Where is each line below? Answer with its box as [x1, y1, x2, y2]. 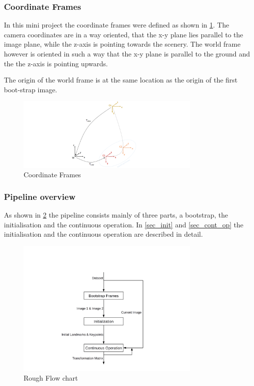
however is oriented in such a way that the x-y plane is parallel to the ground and [4, 49, 250, 58]
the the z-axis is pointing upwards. [4, 58, 108, 68]
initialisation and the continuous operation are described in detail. [4, 229, 203, 239]
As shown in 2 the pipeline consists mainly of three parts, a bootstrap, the [4, 209, 228, 220]
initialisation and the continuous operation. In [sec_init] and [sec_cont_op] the [4, 219, 244, 229]
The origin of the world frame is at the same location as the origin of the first [4, 75, 238, 85]
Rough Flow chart [24, 372, 78, 383]
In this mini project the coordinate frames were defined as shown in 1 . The [4, 20, 229, 30]
